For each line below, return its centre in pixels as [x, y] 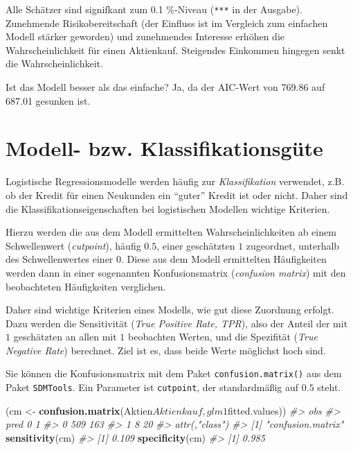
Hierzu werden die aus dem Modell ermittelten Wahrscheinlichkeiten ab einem [171, 232]
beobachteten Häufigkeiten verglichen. [86, 286]
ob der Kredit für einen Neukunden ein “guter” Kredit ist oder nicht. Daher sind [177, 194]
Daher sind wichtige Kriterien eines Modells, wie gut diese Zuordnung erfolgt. [170, 310]
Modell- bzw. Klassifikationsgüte [164, 148]
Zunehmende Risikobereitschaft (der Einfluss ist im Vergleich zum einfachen [167, 23]
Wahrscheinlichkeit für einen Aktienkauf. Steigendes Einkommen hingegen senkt [175, 50]
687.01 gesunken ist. [48, 100]
